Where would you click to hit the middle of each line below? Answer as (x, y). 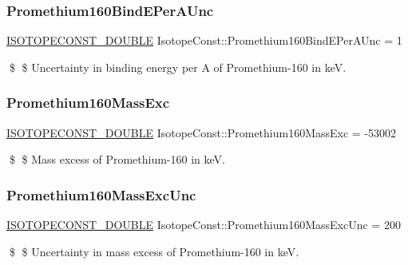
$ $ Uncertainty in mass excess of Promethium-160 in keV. (154, 251)
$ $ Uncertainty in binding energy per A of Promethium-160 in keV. (178, 67)
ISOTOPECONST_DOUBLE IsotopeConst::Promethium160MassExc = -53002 (202, 132)
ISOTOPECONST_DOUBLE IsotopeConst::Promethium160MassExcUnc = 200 (204, 225)
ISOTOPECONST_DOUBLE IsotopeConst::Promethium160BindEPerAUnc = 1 (204, 40)
